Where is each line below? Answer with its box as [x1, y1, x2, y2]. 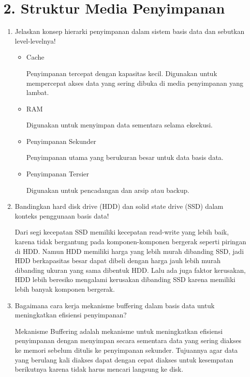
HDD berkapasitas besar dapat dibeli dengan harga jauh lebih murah [15, 255, 221, 266]
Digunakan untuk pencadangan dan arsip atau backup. [26, 185, 190, 195]
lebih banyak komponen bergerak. [15, 284, 115, 294]
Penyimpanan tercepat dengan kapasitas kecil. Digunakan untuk [26, 68, 217, 78]
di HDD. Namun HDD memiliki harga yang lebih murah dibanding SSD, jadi [15, 246, 244, 256]
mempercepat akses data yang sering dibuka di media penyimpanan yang [26, 78, 243, 88]
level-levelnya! [15, 35, 56, 46]
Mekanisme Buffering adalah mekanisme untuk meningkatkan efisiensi [15, 326, 223, 336]
